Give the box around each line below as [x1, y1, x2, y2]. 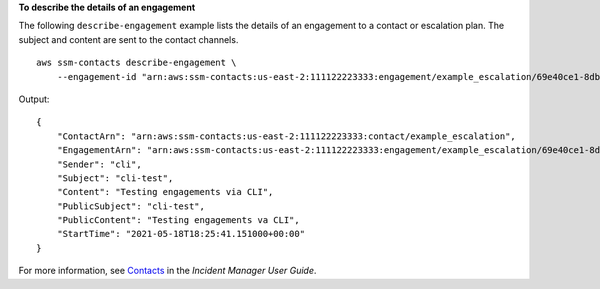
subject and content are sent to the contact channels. [18, 33, 239, 45]
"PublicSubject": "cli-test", [56, 200, 205, 212]
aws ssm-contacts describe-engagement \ [36, 57, 237, 69]
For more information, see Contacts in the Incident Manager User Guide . [18, 265, 317, 277]
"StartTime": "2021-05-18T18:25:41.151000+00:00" [56, 228, 305, 240]
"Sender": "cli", [56, 158, 142, 170]
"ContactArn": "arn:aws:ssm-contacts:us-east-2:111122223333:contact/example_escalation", [56, 130, 517, 142]
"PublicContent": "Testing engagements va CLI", [56, 215, 300, 226]
